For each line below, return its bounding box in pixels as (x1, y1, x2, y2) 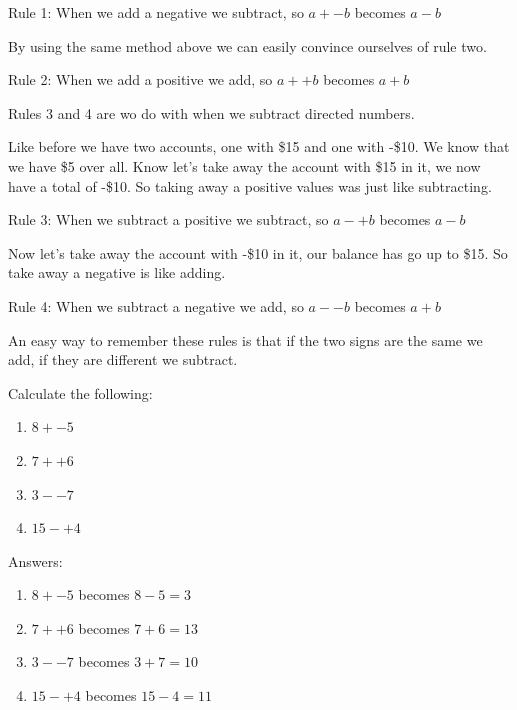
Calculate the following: (8, 382, 153, 403)
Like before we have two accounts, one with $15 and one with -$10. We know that (8, 136, 510, 157)
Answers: (8, 550, 63, 571)
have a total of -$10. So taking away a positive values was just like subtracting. (8, 175, 492, 196)
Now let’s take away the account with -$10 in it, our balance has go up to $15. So (8, 242, 508, 263)
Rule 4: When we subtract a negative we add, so (8, 295, 304, 316)
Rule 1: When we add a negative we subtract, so (8, 2, 304, 22)
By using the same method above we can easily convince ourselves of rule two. (8, 35, 487, 56)
